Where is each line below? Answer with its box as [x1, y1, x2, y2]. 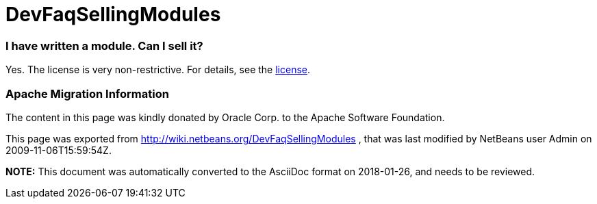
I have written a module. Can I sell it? [5, 38, 203, 53]
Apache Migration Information [5, 86, 169, 101]
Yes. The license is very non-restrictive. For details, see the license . [5, 64, 310, 76]
